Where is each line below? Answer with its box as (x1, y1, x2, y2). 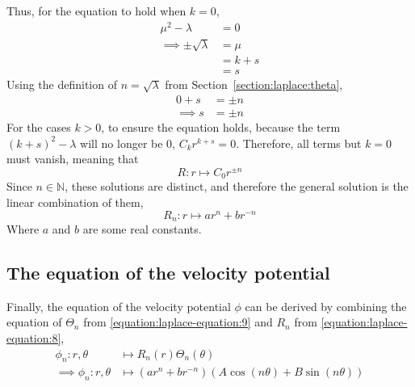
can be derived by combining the (245, 297, 407, 314)
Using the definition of (6, 76, 117, 93)
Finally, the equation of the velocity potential (6, 297, 231, 314)
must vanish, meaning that (6, 150, 139, 167)
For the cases (6, 119, 71, 135)
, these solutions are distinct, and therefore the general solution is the (65, 178, 409, 195)
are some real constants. (82, 221, 202, 238)
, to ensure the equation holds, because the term (101, 119, 341, 135)
